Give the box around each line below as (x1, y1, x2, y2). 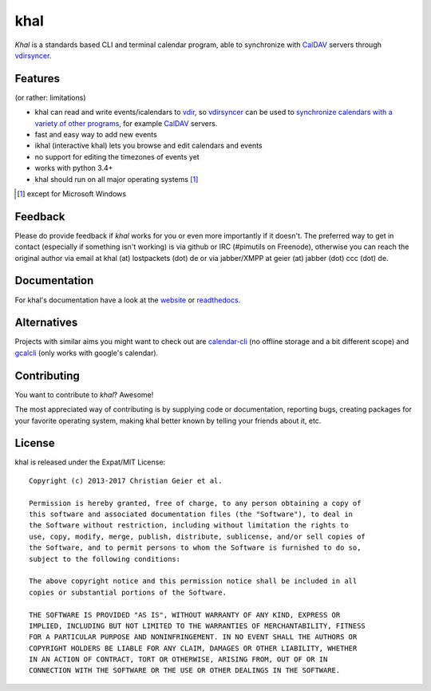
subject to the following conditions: (29, 555, 181, 563)
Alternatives (14, 316, 78, 330)
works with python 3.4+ (34, 164, 113, 173)
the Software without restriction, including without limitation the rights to (29, 521, 349, 530)
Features (14, 72, 60, 85)
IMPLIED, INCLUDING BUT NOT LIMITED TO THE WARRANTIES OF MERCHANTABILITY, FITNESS (29, 621, 366, 630)
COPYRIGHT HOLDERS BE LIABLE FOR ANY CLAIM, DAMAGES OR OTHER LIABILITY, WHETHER (29, 643, 358, 653)
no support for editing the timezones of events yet (34, 152, 200, 161)
